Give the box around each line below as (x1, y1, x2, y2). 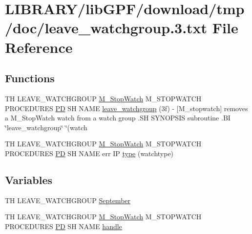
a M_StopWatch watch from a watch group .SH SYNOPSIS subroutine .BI (5, 113, 231, 123)
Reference (5, 37, 73, 57)
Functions (5, 70, 55, 86)
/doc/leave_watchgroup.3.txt (5, 18, 208, 38)
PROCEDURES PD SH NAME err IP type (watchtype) (5, 148, 174, 158)
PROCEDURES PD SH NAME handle (5, 221, 122, 231)
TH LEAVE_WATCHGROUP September (5, 195, 131, 205)
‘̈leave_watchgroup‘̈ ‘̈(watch (5, 122, 87, 132)
